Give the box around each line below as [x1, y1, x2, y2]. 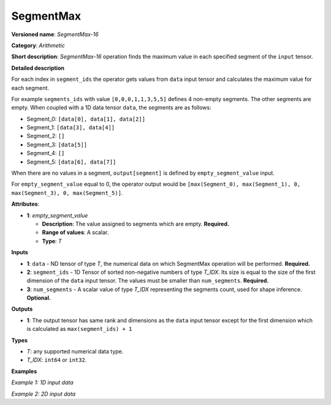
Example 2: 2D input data [11, 390, 76, 398]
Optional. [26, 294, 51, 301]
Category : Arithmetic [11, 42, 66, 49]
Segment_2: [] [26, 132, 65, 140]
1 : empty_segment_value [26, 211, 88, 219]
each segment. [11, 84, 49, 91]
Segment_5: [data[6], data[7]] [26, 158, 116, 165]
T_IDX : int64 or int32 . [26, 356, 87, 364]
